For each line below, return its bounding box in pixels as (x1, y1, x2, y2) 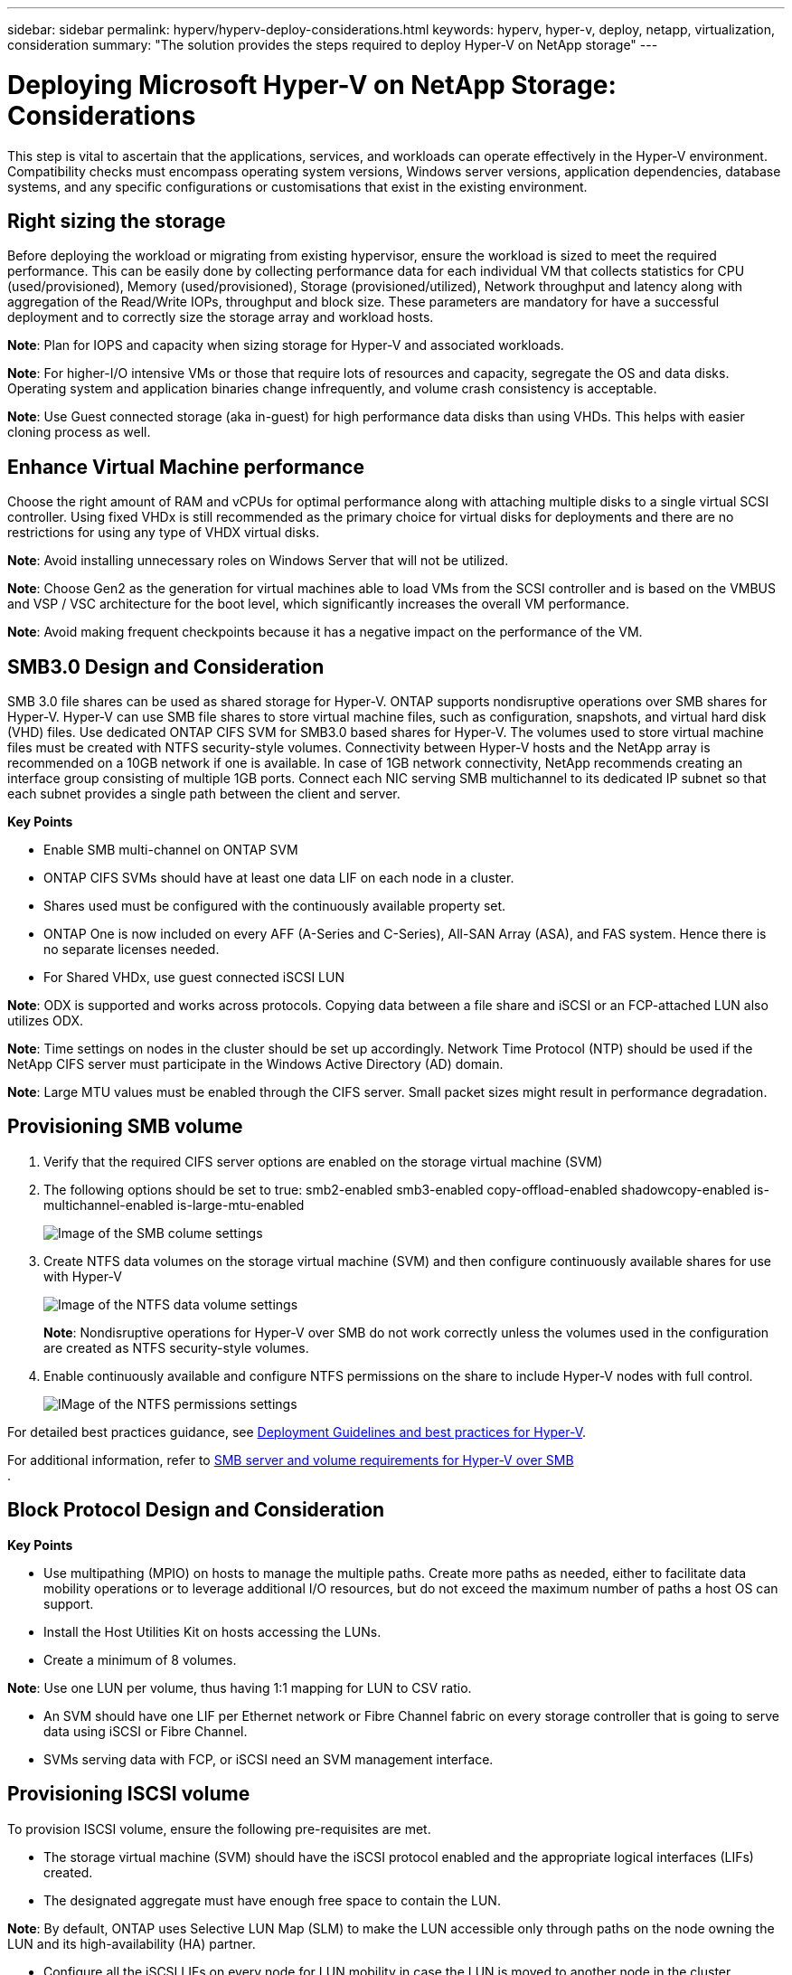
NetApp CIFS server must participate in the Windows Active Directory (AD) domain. (7, 1056, 504, 1073)
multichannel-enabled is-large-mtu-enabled (43, 1196, 305, 1213)
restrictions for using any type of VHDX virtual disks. (7, 524, 320, 541)
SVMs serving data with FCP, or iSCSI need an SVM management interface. (43, 1751, 494, 1767)
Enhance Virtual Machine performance (7, 455, 364, 478)
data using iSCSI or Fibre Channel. (43, 1723, 248, 1739)
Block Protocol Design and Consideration (7, 1498, 385, 1522)
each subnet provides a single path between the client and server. (7, 786, 401, 802)
